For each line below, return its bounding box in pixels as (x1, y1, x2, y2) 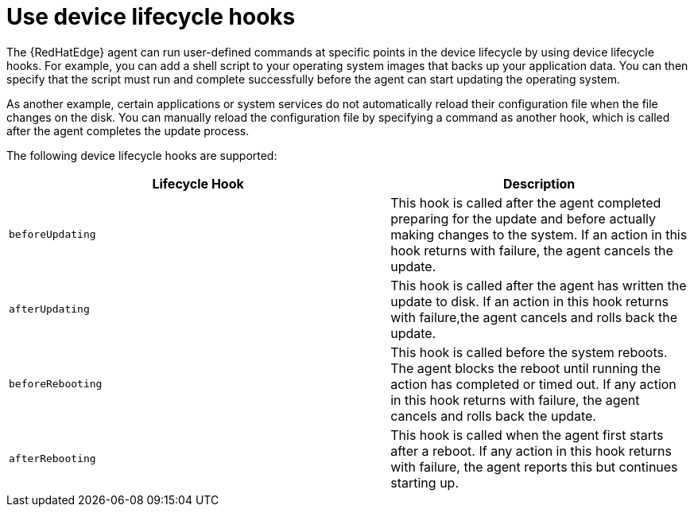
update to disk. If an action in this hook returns (390, 293, 669, 309)
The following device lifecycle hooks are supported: (6, 148, 277, 162)
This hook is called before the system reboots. (390, 344, 668, 360)
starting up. (390, 474, 459, 491)
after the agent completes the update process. (6, 123, 250, 138)
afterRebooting (9, 453, 96, 465)
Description (502, 175, 576, 192)
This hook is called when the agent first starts (390, 426, 664, 443)
